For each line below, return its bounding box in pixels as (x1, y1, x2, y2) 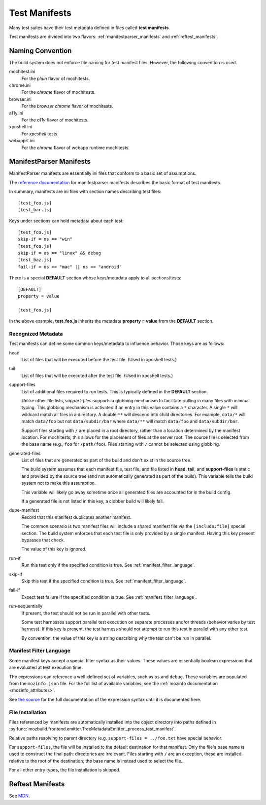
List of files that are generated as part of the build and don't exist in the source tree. (21, 457, 192, 463)
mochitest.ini (9, 69, 35, 75)
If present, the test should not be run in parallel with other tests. (21, 610, 151, 616)
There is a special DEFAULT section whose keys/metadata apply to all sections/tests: (9, 275, 182, 281)
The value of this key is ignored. (21, 546, 87, 552)
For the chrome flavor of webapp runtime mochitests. (21, 145, 130, 151)
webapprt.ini (9, 138, 35, 144)
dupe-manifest (9, 507, 39, 513)
